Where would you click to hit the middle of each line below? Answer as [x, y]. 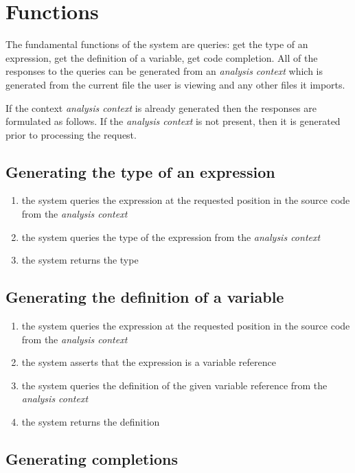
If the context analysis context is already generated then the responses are [161, 107]
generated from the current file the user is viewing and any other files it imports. [175, 84]
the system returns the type [80, 260]
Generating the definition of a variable [145, 297]
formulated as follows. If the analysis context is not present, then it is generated [173, 121]
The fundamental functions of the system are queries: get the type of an [157, 44]
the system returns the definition [91, 422]
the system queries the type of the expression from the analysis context [171, 236]
